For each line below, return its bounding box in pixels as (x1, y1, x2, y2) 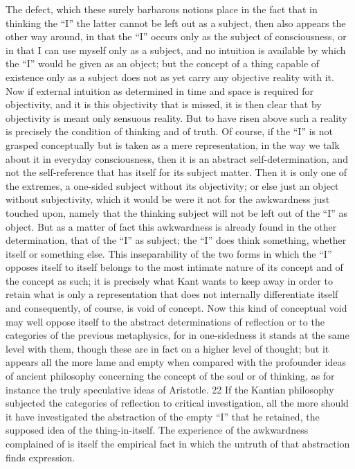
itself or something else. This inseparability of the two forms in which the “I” (6, 246, 332, 260)
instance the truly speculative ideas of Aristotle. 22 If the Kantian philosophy (6, 382, 334, 396)
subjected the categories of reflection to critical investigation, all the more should (6, 396, 349, 410)
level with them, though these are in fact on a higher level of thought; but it (6, 341, 329, 355)
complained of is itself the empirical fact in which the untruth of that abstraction (6, 436, 350, 450)
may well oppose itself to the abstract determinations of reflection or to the (6, 314, 325, 328)
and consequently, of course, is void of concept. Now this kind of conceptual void (6, 301, 347, 315)
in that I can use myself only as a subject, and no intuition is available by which (6, 42, 346, 57)
